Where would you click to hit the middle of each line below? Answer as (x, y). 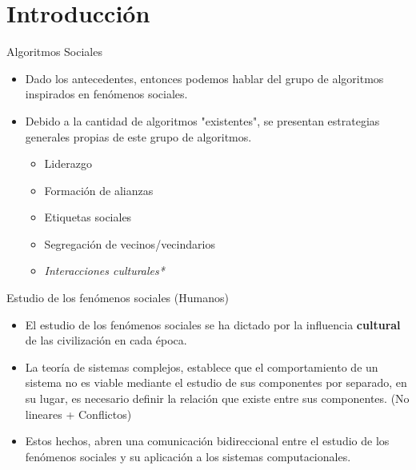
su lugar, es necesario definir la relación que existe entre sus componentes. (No (217, 398)
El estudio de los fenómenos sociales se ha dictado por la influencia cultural (213, 324)
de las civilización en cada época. (106, 340)
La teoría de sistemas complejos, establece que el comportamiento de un (202, 366)
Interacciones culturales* (104, 271)
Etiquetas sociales (88, 217)
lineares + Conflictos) (78, 414)
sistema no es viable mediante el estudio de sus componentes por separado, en (216, 382)
